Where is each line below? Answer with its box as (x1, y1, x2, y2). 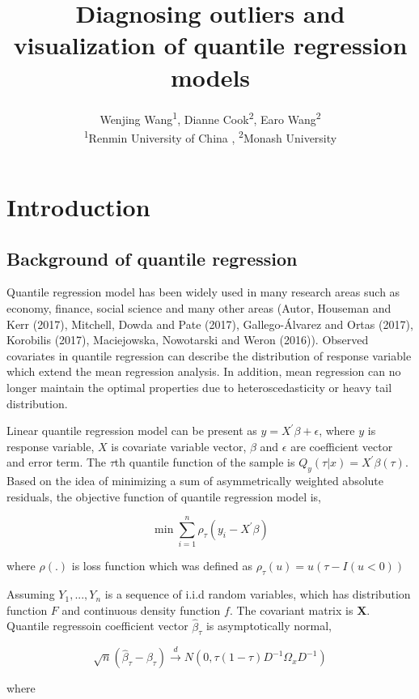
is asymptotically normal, (205, 617, 332, 634)
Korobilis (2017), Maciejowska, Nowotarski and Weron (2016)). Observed (6, 331, 369, 348)
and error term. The (6, 454, 107, 471)
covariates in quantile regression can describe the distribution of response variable (6, 347, 412, 364)
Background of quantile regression (6, 245, 298, 271)
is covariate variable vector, (111, 437, 247, 454)
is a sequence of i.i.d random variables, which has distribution (104, 586, 411, 603)
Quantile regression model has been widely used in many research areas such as (6, 283, 400, 300)
